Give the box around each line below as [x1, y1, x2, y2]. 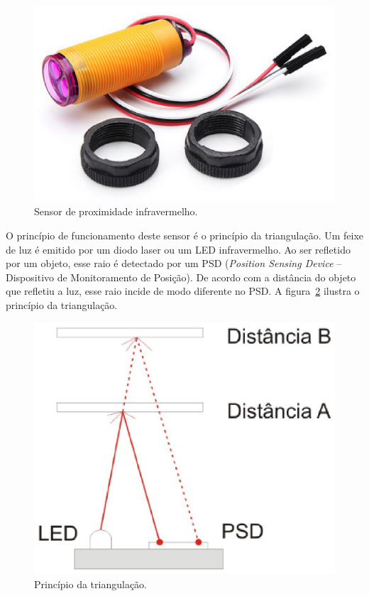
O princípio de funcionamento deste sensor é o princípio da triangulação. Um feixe [6, 227, 364, 242]
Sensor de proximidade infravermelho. [34, 204, 198, 219]
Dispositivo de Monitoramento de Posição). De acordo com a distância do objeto [6, 269, 356, 284]
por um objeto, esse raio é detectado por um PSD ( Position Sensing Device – [6, 256, 342, 271]
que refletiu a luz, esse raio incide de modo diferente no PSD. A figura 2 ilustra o [6, 283, 360, 298]
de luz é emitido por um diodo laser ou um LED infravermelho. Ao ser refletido [6, 242, 351, 256]
